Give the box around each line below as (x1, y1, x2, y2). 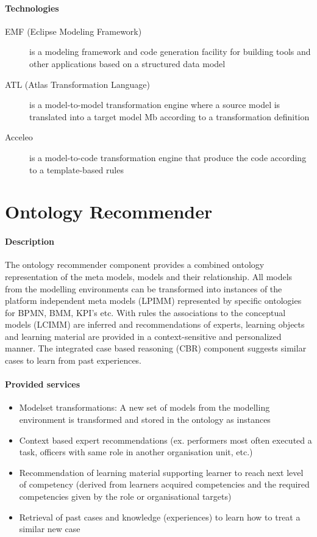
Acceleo (5, 131, 33, 143)
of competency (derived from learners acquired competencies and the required (19, 478, 310, 491)
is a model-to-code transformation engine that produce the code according (29, 151, 307, 164)
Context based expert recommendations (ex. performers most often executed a (19, 433, 312, 446)
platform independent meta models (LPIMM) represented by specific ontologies (5, 294, 302, 307)
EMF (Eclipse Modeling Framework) (5, 24, 142, 37)
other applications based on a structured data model (29, 57, 226, 70)
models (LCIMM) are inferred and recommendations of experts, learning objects (5, 318, 305, 331)
